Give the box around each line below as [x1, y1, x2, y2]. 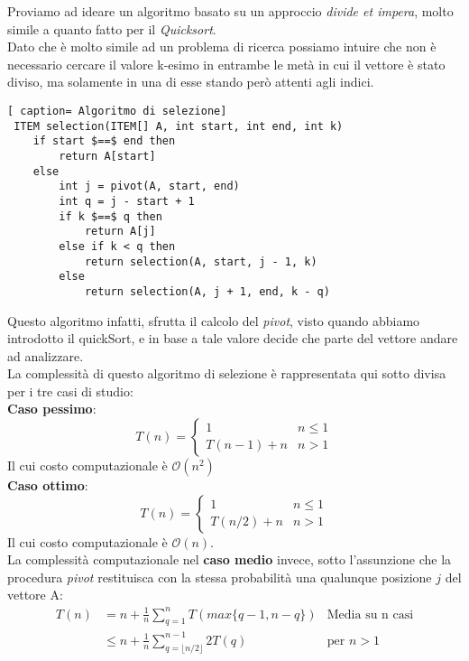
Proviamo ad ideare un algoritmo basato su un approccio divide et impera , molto [7, 2, 454, 20]
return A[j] [84, 225, 156, 238]
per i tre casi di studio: [7, 381, 133, 400]
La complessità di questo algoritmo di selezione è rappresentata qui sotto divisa [7, 364, 446, 383]
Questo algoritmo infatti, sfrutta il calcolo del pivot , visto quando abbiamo [7, 311, 420, 330]
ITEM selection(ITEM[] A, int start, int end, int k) [14, 119, 344, 133]
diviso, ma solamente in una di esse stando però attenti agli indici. [7, 72, 374, 91]
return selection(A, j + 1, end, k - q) [84, 284, 330, 298]
